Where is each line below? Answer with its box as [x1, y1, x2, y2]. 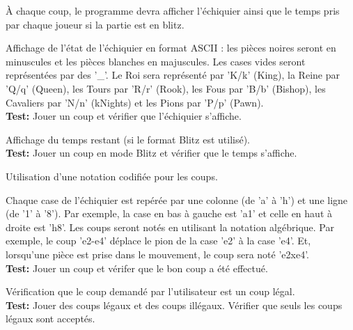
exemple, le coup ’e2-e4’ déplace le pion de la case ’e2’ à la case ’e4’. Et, [6, 233, 311, 248]
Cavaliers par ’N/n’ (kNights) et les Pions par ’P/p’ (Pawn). [6, 95, 264, 109]
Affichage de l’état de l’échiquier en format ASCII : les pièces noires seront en [6, 40, 336, 55]
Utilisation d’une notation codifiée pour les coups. [6, 168, 218, 183]
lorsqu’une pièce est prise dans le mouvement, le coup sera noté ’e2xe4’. [6, 246, 310, 261]
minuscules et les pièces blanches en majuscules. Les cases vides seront [6, 54, 306, 68]
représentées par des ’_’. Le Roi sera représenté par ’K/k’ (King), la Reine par [6, 68, 340, 82]
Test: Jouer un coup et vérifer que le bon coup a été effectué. [6, 260, 268, 275]
